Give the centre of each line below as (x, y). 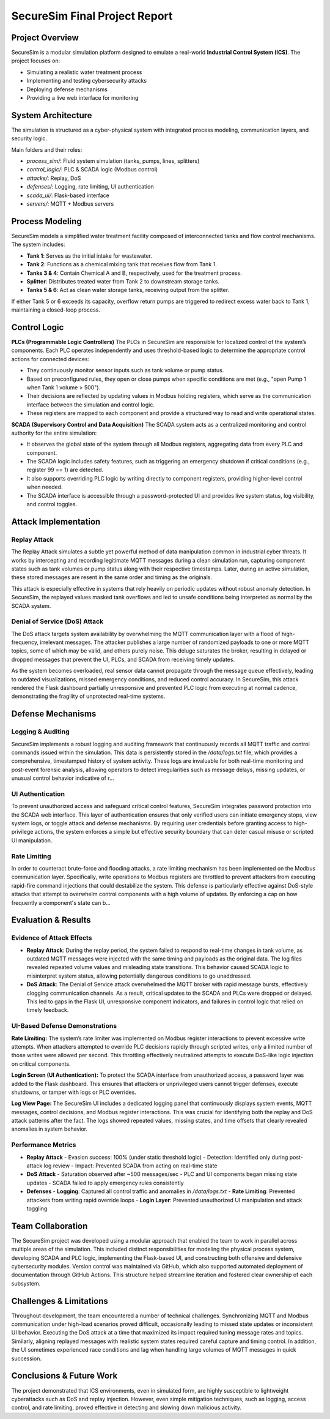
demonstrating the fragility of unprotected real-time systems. (88, 696)
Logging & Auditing (40, 732)
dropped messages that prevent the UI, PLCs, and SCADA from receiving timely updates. (123, 659)
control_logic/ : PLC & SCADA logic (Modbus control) (92, 170)
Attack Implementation (56, 521)
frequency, (25, 642)
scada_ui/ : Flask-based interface (68, 195)
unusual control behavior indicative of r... (63, 778)
